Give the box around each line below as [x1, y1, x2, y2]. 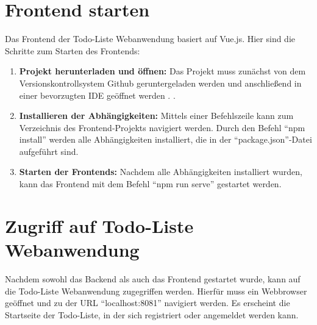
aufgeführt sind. [19, 145, 79, 157]
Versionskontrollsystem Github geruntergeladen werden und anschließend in [19, 76, 302, 89]
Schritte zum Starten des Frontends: [5, 44, 140, 57]
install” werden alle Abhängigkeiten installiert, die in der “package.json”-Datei [19, 133, 312, 146]
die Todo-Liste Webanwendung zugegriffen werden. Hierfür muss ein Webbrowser [5, 284, 307, 297]
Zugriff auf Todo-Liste [5, 213, 194, 238]
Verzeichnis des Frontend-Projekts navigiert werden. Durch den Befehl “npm [19, 121, 305, 134]
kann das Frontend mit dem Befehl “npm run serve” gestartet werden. [19, 177, 282, 190]
